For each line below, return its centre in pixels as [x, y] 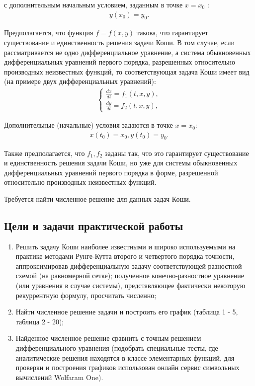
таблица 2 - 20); [40, 321]
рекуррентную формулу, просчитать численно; [86, 295]
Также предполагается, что [44, 153]
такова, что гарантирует [172, 33]
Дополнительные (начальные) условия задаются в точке [88, 125]
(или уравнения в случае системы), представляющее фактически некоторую [130, 285]
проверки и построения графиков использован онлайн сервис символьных [127, 367]
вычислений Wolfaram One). [59, 377]
